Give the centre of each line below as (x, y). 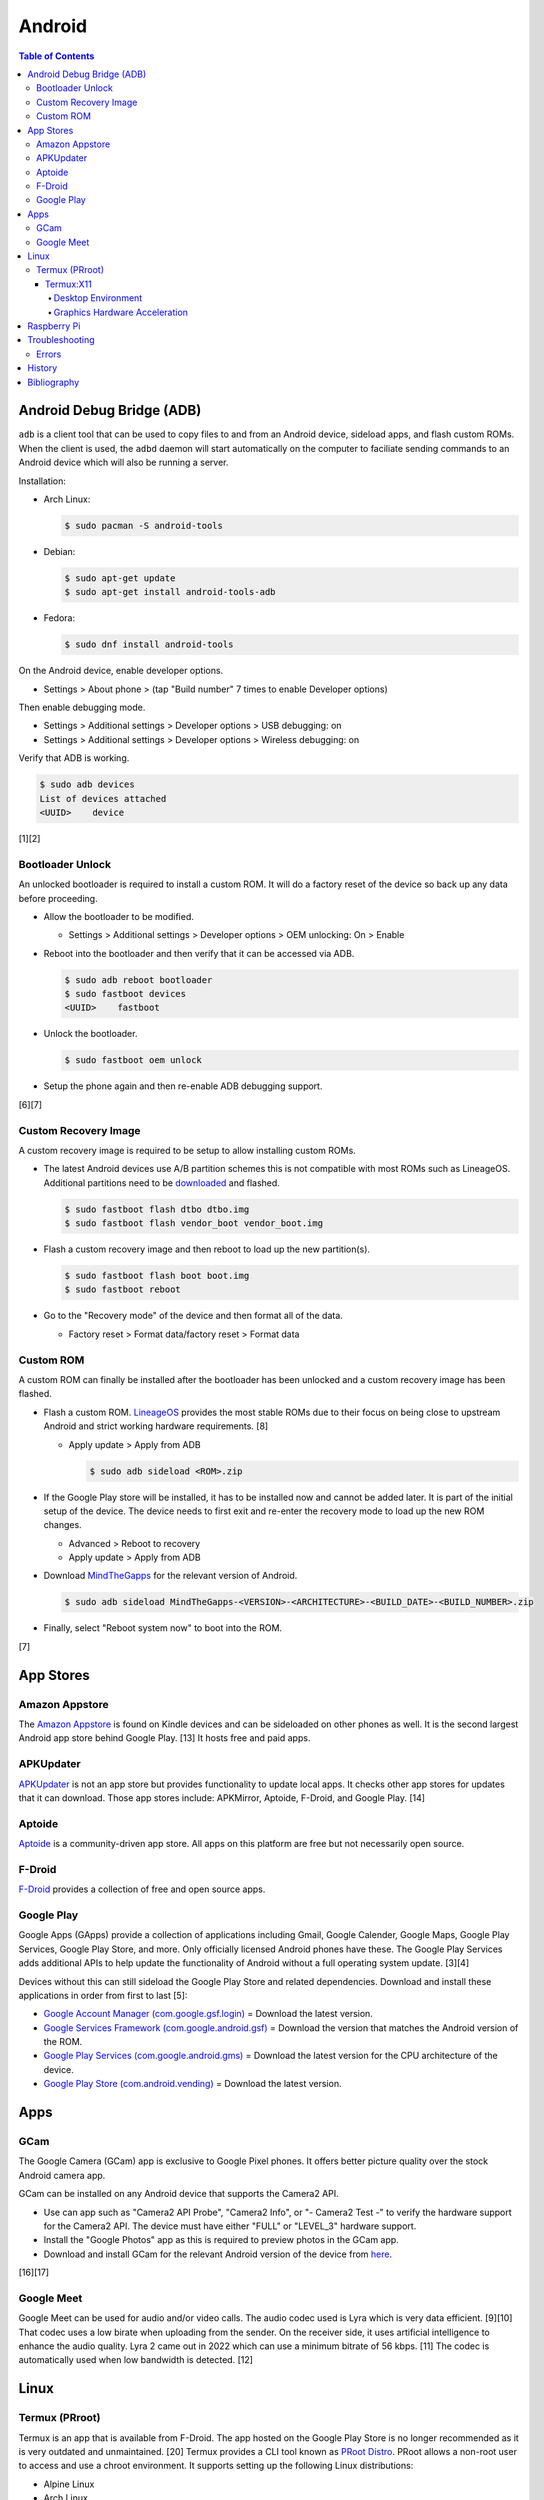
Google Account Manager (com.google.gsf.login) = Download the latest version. (208, 2014)
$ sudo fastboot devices (125, 994)
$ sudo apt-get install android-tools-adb (170, 592)
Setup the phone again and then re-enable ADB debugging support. (183, 1086)
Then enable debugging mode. (82, 707)
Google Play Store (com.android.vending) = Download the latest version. (192, 2084)
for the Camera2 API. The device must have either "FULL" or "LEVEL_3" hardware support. (230, 2226)
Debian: (59, 551)
